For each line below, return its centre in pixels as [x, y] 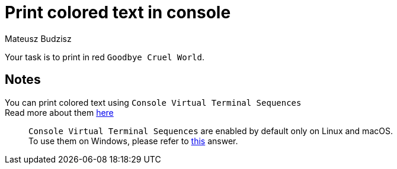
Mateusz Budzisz [38, 38]
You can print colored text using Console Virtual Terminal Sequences [153, 102]
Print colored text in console [118, 12]
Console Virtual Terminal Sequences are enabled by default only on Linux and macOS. [211, 131]
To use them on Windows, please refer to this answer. [133, 141]
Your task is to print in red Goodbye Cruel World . [105, 57]
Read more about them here [59, 112]
